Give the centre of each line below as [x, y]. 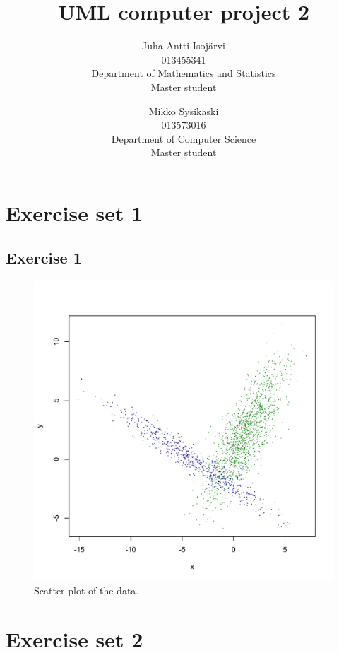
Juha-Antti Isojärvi [184, 46]
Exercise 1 [44, 258]
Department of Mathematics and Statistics [184, 73]
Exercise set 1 [75, 212]
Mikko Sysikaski [184, 111]
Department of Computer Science [184, 138]
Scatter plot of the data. [87, 590]
